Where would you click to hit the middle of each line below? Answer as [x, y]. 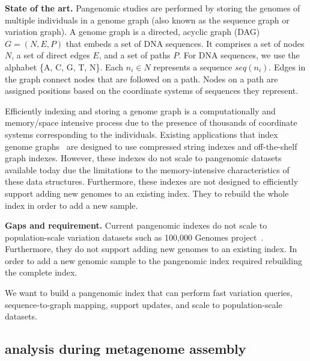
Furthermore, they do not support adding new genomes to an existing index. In [151, 249]
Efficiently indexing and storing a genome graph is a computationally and [140, 110]
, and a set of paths [135, 55]
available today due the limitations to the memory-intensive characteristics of [147, 169]
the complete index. [41, 272]
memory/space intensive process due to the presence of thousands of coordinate [151, 122]
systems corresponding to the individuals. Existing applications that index [141, 134]
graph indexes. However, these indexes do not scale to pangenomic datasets [143, 158]
